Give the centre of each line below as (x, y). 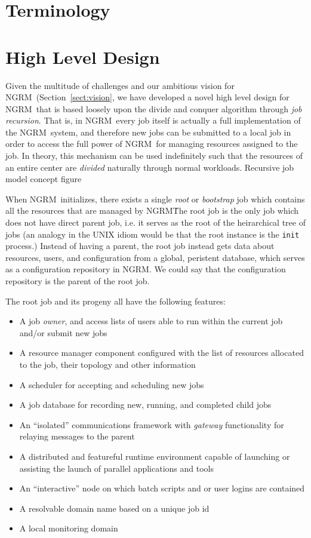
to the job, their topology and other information (107, 365)
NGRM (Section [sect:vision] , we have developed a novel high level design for (147, 97)
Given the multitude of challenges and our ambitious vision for (120, 85)
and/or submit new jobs (63, 332)
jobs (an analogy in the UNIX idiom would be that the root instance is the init (153, 234)
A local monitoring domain (69, 528)
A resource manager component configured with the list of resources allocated (161, 353)
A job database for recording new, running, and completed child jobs (145, 405)
